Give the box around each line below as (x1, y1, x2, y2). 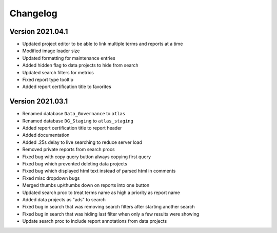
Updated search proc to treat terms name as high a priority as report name (22, 189, 181, 196)
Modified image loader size (22, 48, 80, 54)
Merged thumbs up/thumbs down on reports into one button (22, 182, 150, 188)
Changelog (9, 8, 57, 19)
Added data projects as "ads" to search (22, 197, 106, 202)
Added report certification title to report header (22, 125, 122, 131)
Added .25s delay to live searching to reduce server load (22, 139, 142, 145)
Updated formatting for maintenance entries (22, 55, 115, 61)
